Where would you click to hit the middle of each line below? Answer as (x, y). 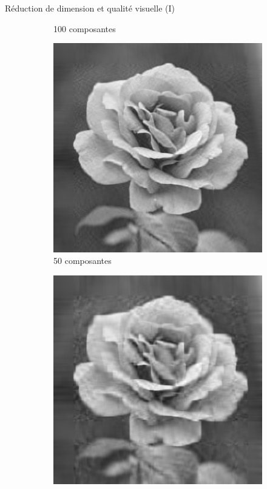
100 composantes (85, 28)
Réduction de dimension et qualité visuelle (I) (90, 8)
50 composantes (83, 261)
